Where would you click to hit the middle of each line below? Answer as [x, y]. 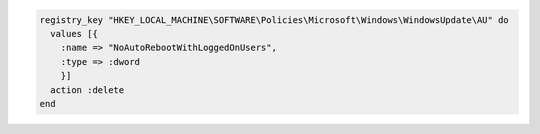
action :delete [87, 89]
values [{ [74, 33]
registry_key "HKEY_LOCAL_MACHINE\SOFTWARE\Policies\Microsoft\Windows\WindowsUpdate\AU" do [274, 19]
